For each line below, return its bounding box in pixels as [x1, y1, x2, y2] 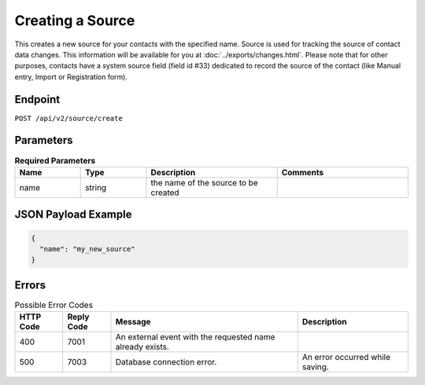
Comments [281, 167, 324, 178]
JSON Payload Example [14, 208, 132, 222]
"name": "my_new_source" [39, 244, 135, 253]
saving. [301, 361, 330, 372]
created [150, 187, 180, 198]
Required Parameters [14, 155, 96, 166]
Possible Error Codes [14, 299, 94, 310]
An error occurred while [301, 352, 391, 363]
